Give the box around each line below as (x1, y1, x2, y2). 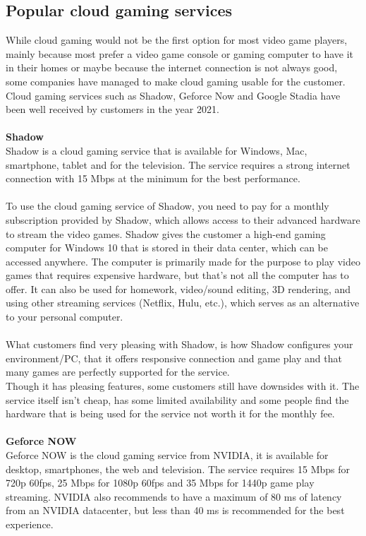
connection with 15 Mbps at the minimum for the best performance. (6, 171, 300, 186)
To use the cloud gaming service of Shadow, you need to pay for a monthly (6, 198, 329, 213)
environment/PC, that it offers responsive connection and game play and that (6, 350, 342, 365)
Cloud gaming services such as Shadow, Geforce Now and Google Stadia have (6, 88, 341, 102)
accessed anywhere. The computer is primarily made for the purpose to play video (6, 254, 360, 268)
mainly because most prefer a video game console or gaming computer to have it (6, 46, 354, 61)
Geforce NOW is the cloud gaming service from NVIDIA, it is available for (6, 448, 329, 463)
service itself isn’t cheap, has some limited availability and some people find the (6, 392, 349, 407)
